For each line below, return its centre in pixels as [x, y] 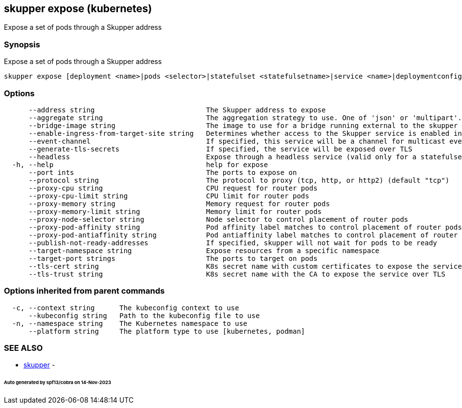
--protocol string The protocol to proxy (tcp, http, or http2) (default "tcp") [239, 180]
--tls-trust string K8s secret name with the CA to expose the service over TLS [237, 274]
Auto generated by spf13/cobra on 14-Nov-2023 [58, 383]
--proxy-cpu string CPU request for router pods [173, 188]
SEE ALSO [23, 348]
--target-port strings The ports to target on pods [173, 258]
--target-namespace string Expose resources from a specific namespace [204, 250]
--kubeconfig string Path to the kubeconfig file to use [144, 315]
